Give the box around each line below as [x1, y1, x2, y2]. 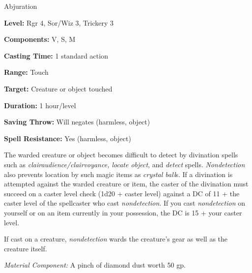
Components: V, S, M [4, 34, 76, 44]
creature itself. [4, 243, 47, 253]
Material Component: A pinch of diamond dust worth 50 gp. [4, 260, 186, 270]
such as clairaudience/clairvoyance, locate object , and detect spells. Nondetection [4, 159, 245, 169]
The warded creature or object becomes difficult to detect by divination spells [4, 150, 238, 160]
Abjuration [4, 1, 37, 11]
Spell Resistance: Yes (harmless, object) [4, 133, 131, 143]
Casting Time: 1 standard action [4, 50, 108, 61]
